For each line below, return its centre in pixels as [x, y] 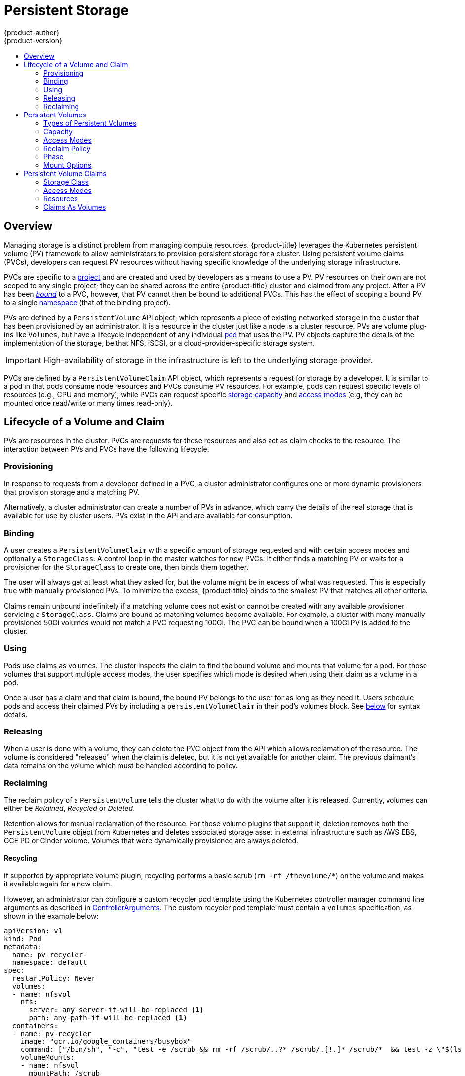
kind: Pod [23, 939]
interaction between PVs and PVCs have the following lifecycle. [107, 449]
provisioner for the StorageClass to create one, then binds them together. [126, 567]
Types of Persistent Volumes [90, 123]
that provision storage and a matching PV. [72, 492]
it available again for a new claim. [58, 884]
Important [23, 360]
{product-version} [33, 40]
